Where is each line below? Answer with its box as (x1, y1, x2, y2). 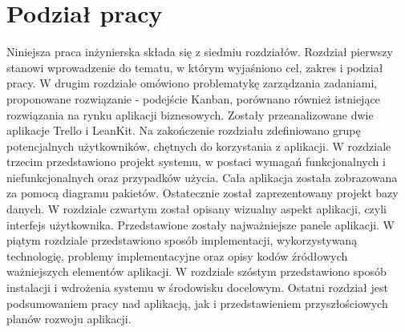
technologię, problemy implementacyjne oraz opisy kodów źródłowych (6, 247, 348, 264)
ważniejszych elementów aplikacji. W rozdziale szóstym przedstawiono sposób (6, 263, 387, 280)
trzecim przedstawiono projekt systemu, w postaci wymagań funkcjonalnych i (6, 153, 386, 170)
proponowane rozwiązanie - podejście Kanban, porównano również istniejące (6, 90, 380, 107)
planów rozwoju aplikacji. (6, 310, 132, 327)
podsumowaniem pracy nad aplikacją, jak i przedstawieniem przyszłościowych (6, 294, 388, 311)
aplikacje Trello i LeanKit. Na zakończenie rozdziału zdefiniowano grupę (6, 122, 361, 139)
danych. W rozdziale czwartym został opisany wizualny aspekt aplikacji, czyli (6, 200, 387, 217)
